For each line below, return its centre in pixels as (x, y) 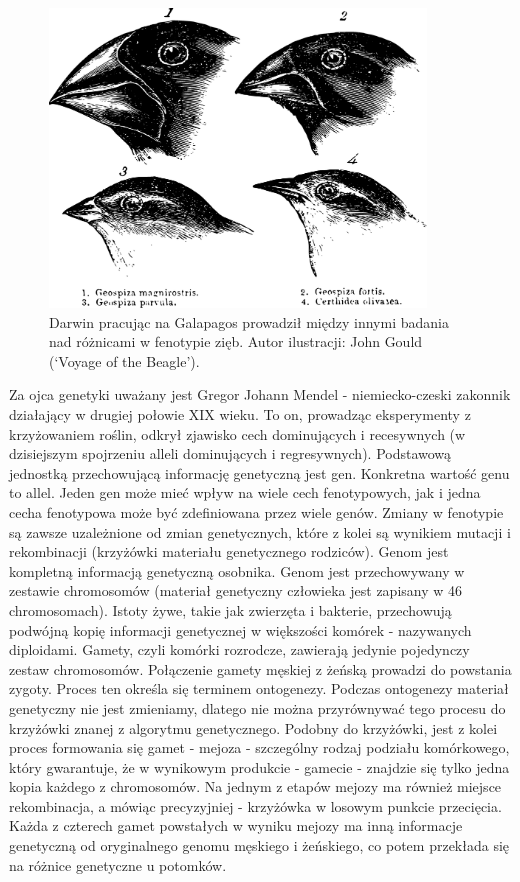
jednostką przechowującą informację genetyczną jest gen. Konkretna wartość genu (259, 472)
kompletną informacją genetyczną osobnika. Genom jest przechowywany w (237, 570)
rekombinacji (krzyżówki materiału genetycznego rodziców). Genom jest (229, 551)
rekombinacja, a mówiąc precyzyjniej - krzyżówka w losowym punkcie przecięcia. (255, 805)
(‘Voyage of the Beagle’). (124, 360)
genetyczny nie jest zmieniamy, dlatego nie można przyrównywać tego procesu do (257, 707)
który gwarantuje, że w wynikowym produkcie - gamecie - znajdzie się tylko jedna (259, 766)
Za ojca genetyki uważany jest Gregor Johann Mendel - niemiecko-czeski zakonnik (260, 394)
